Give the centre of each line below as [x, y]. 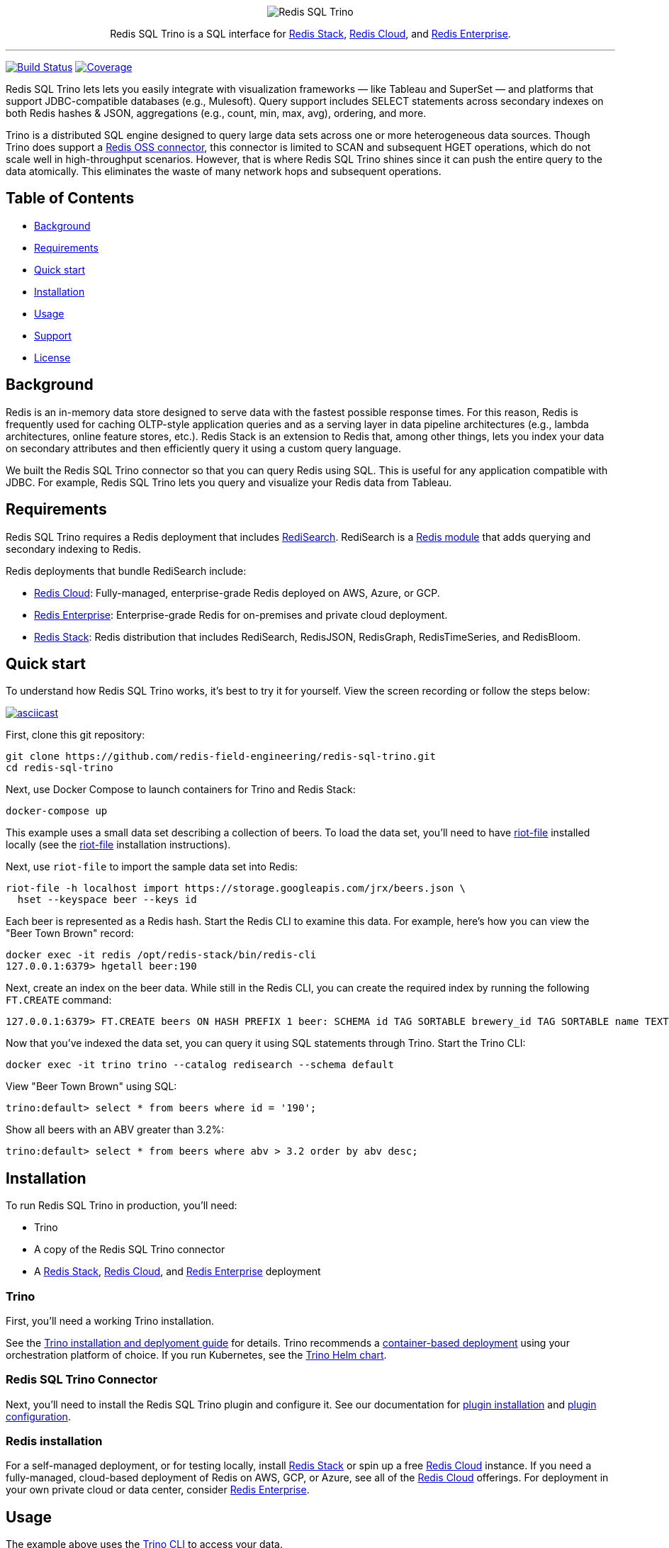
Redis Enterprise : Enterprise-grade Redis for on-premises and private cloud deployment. [241, 615]
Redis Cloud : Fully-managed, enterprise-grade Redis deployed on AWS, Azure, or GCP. [237, 593]
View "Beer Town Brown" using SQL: [91, 1087]
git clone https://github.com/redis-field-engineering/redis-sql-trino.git [221, 757]
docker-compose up [57, 811]
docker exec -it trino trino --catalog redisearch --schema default [200, 1065]
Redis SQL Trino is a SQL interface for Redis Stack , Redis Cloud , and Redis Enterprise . [310, 34]
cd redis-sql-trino [60, 768]
